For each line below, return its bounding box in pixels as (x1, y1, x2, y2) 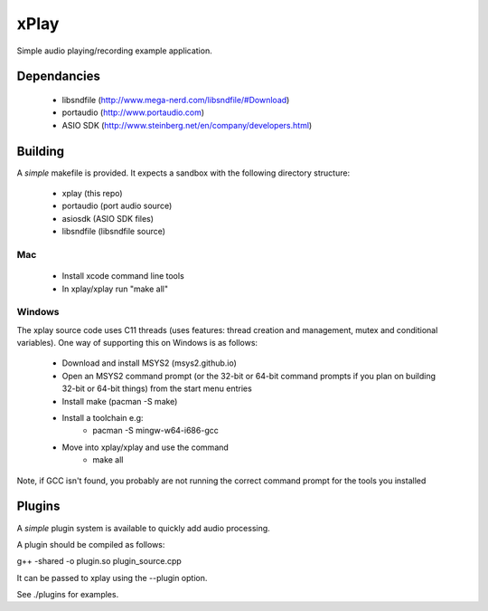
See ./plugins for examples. (16, 589, 119, 600)
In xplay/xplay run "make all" (61, 283, 169, 294)
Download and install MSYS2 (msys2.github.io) (61, 358, 237, 368)
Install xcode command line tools (61, 271, 184, 282)
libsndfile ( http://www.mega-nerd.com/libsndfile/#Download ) (61, 94, 290, 105)
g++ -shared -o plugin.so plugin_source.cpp (16, 556, 183, 567)
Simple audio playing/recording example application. (16, 45, 212, 56)
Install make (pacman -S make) (61, 396, 178, 406)
